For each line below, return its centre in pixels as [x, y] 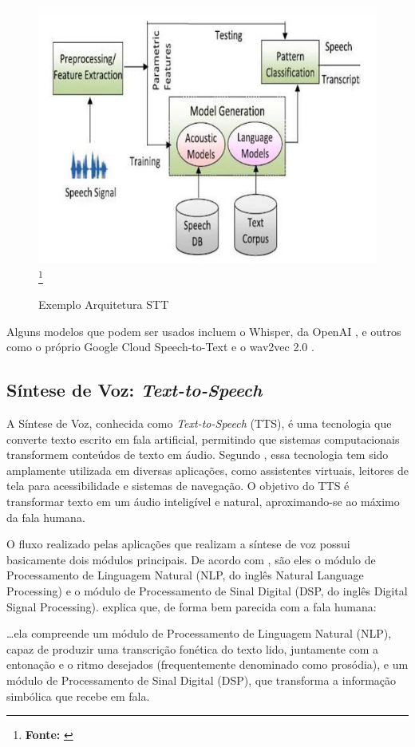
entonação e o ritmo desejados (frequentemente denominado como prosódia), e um [207, 664]
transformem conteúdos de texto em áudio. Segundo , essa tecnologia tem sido [198, 455]
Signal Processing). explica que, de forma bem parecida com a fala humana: [192, 606]
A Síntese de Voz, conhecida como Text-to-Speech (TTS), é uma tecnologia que [199, 423]
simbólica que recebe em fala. [78, 696]
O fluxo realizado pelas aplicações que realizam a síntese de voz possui [178, 544]
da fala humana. [46, 517]
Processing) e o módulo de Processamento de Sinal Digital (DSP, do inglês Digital [207, 591]
